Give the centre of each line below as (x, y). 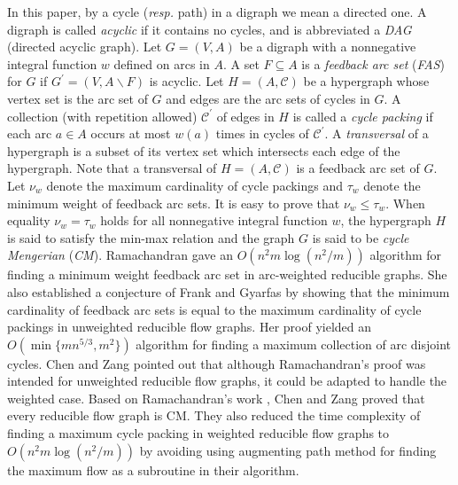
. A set (241, 63)
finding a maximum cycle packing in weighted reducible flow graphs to (198, 433)
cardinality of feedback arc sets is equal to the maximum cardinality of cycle (214, 309)
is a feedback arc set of (358, 168)
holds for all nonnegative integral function (214, 220)
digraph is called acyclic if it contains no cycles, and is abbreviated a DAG (210, 29)
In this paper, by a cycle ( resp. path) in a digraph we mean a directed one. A (217, 12)
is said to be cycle (361, 237)
